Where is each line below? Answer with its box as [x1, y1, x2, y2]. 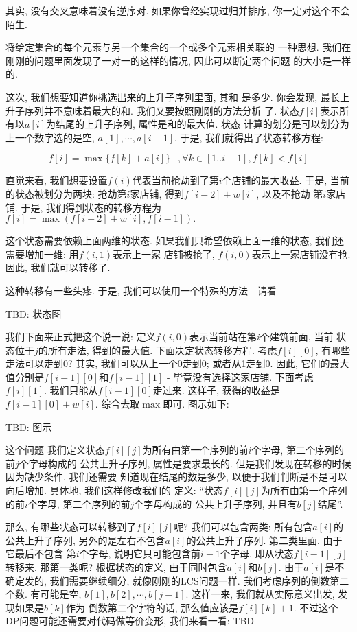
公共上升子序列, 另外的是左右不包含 [5, 532, 165, 547]
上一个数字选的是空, [5, 130, 95, 144]
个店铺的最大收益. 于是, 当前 [222, 173, 349, 187]
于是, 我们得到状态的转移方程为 [21, 200, 162, 214]
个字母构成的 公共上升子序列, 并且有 [134, 496, 297, 511]
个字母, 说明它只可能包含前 [79, 546, 201, 561]
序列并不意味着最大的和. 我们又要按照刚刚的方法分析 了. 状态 [24, 103, 299, 117]
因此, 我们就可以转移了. [5, 260, 111, 274]
